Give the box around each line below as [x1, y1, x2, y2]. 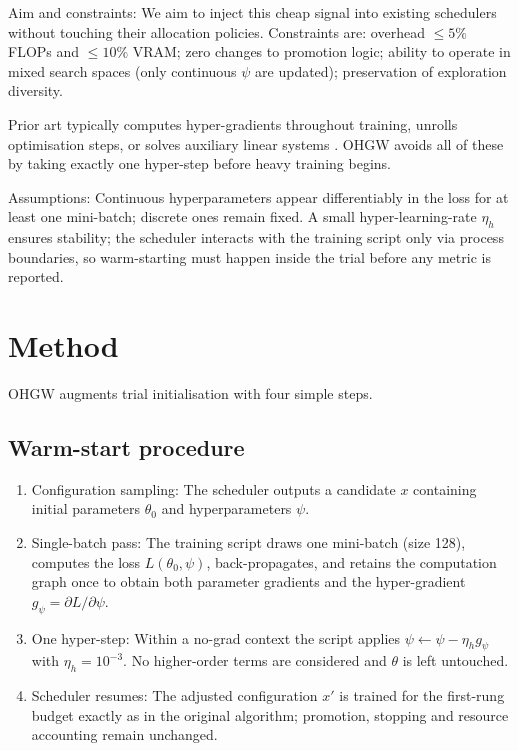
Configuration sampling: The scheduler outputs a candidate [31, 478, 396, 499]
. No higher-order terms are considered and [123, 650, 387, 671]
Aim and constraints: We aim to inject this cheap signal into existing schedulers [8, 2, 497, 22]
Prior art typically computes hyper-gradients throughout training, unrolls [8, 113, 458, 134]
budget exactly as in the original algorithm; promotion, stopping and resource [31, 704, 509, 725]
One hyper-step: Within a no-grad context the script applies [31, 627, 401, 648]
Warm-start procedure [8, 432, 245, 463]
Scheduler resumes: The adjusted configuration [31, 685, 318, 706]
